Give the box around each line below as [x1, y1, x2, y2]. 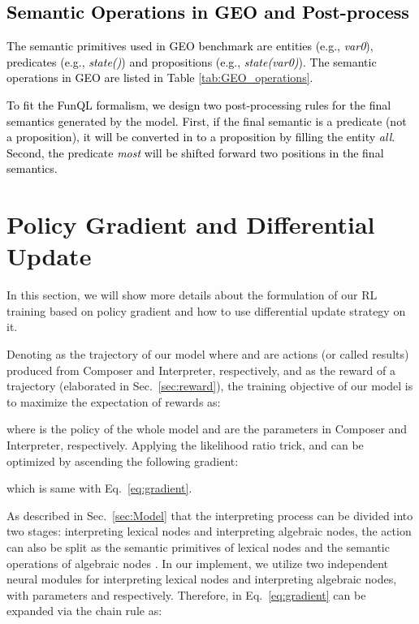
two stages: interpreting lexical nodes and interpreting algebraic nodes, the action [6, 523, 412, 540]
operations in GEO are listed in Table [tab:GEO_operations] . [6, 69, 313, 86]
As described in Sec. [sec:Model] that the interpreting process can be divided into [6, 506, 413, 523]
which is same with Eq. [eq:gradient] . [6, 480, 192, 497]
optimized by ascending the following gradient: [6, 452, 239, 469]
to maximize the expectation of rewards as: [6, 393, 221, 410]
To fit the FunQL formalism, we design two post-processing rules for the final [6, 96, 391, 113]
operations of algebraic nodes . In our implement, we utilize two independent [6, 554, 389, 571]
